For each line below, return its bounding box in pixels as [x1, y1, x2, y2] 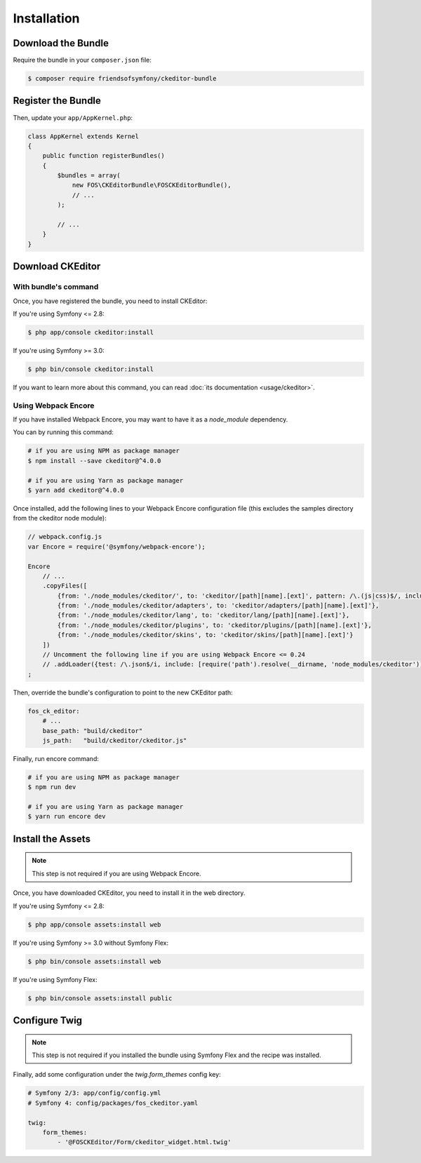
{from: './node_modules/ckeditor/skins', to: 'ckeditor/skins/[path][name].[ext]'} [57, 631, 354, 639]
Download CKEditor [13, 260, 101, 273]
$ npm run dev [27, 783, 76, 791]
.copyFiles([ [42, 582, 88, 590]
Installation [13, 11, 80, 26]
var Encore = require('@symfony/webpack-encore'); [27, 542, 206, 551]
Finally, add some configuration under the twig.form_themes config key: [13, 1070, 221, 1079]
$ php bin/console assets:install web [27, 957, 161, 965]
